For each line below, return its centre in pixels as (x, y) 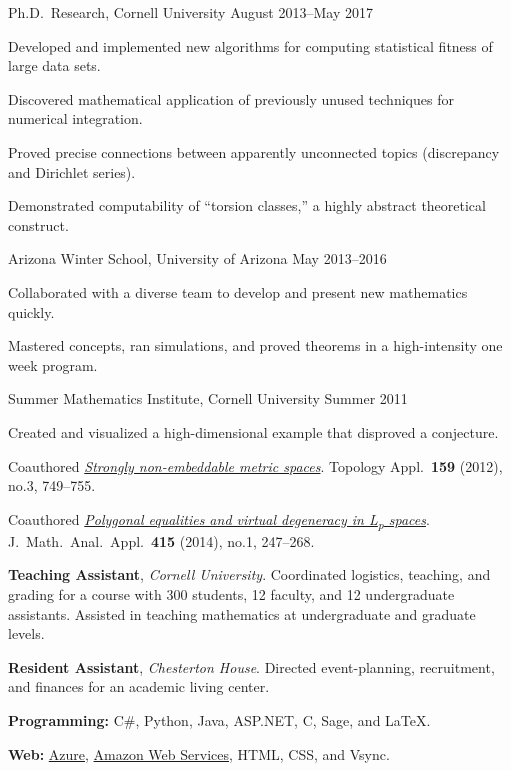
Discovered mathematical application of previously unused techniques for (231, 98)
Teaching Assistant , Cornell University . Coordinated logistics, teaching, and (249, 574)
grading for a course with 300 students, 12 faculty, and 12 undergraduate (231, 594)
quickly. (31, 311)
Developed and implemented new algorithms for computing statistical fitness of (250, 45)
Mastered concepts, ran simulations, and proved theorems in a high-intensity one (255, 345)
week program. (53, 364)
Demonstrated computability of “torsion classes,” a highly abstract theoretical (247, 205)
